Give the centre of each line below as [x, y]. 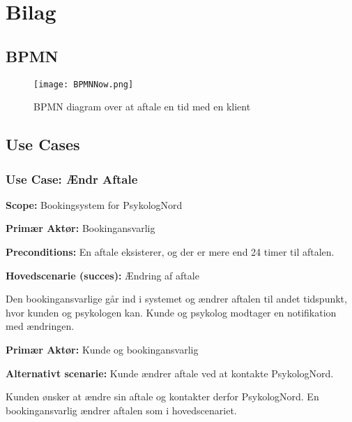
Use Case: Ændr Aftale [72, 179]
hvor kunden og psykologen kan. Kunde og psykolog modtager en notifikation [171, 312]
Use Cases [43, 144]
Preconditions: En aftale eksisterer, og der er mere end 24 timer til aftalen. [170, 252]
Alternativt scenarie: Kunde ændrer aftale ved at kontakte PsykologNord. [170, 373]
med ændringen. [40, 326]
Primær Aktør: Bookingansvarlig [81, 228]
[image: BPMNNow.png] [84, 84]
